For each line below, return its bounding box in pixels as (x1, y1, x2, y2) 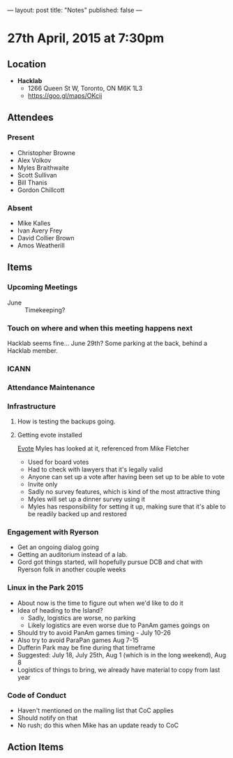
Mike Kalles (17, 219, 51, 227)
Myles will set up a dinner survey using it (27, 495, 145, 504)
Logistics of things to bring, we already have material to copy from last (17, 665, 220, 673)
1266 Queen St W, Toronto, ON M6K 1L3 (27, 84, 143, 92)
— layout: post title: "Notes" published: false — (7, 6, 142, 14)
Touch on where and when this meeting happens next (7, 323, 193, 333)
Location (7, 58, 47, 70)
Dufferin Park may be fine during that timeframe (17, 643, 156, 652)
